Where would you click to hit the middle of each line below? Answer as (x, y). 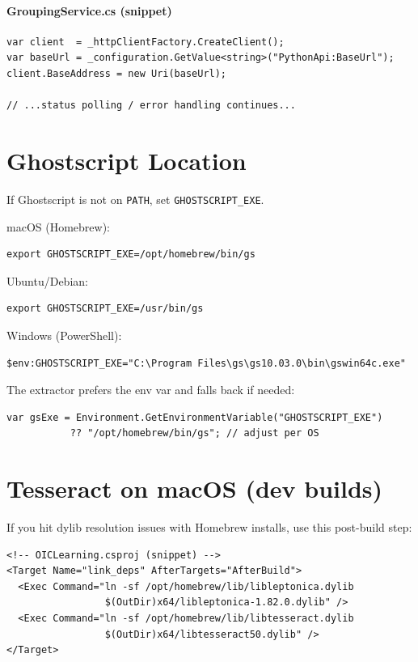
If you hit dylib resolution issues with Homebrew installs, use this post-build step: (209, 527)
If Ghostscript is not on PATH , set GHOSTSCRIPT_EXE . (135, 199)
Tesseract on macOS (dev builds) (195, 488)
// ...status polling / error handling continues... (151, 106)
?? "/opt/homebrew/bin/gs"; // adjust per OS (194, 433)
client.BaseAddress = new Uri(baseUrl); (117, 73)
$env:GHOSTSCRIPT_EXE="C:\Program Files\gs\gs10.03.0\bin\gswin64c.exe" (206, 363)
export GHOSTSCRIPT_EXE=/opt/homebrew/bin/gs (131, 255)
